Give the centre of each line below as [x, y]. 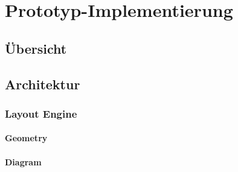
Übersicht [36, 48]
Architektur [43, 84]
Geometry [26, 138]
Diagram [23, 161]
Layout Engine [41, 113]
